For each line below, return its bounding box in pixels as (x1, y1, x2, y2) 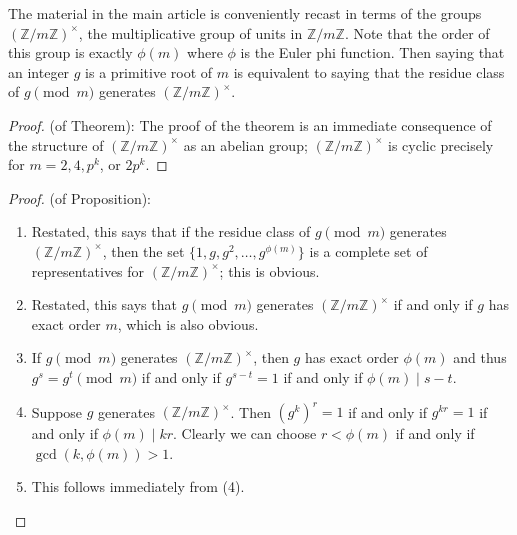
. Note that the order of (344, 22, 490, 43)
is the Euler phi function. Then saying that (240, 42, 505, 63)
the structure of (8, 134, 104, 155)
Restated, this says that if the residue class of (31, 221, 311, 242)
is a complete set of (309, 240, 428, 261)
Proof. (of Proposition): (8, 187, 152, 208)
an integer (8, 61, 70, 82)
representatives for (31, 260, 145, 281)
